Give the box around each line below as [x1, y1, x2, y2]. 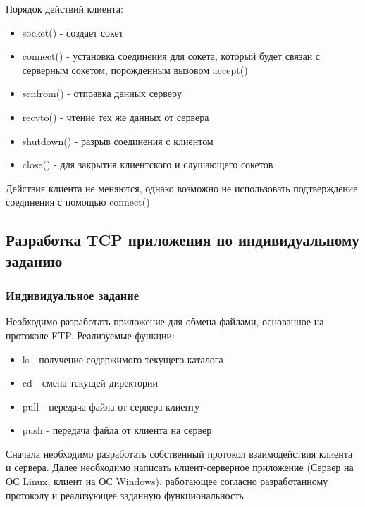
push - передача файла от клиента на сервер [22, 423, 212, 437]
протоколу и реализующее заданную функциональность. [6, 487, 247, 502]
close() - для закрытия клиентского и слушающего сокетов [22, 157, 273, 172]
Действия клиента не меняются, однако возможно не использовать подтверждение [6, 180, 358, 195]
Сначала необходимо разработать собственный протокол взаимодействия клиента [6, 446, 353, 461]
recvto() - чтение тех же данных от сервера [22, 109, 209, 124]
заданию [6, 249, 63, 271]
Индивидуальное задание [6, 287, 139, 304]
